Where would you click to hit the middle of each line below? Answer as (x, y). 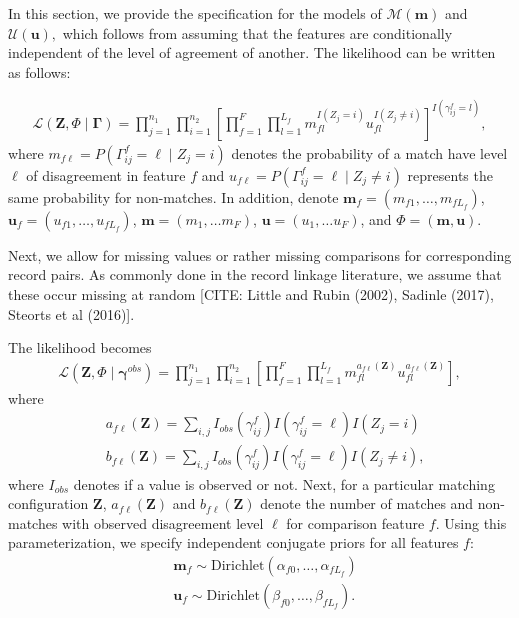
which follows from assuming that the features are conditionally (257, 32)
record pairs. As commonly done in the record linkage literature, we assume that (255, 274)
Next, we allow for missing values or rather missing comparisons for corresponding (260, 254)
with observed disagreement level (163, 522)
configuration (48, 503)
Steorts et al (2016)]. (71, 313)
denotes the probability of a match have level (369, 152)
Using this (475, 522)
